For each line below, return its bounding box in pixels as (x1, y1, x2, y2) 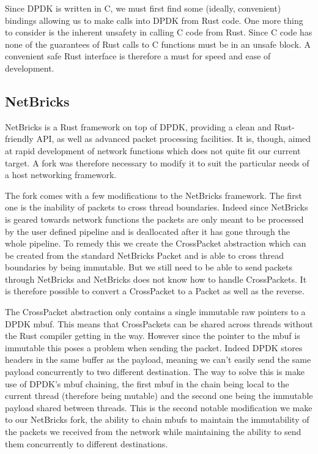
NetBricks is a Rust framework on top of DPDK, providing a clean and (5, 120, 272, 133)
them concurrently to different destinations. (5, 437, 168, 450)
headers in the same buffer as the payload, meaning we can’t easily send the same (5, 353, 311, 366)
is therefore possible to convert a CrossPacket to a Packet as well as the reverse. (5, 285, 305, 297)
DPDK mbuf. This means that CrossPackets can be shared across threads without (5, 317, 313, 330)
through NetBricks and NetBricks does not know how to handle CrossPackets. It (5, 272, 307, 285)
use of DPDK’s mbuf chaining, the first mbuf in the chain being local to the (5, 377, 289, 390)
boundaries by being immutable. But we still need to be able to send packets (5, 261, 292, 274)
